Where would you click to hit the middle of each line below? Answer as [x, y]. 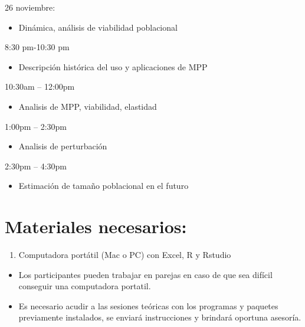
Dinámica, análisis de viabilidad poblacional [98, 27]
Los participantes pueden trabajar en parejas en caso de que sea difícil [145, 274]
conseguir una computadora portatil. [85, 286]
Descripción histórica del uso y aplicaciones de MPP [113, 66]
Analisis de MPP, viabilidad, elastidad [88, 106]
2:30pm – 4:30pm [36, 166]
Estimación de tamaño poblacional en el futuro [104, 186]
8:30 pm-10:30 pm [37, 47]
